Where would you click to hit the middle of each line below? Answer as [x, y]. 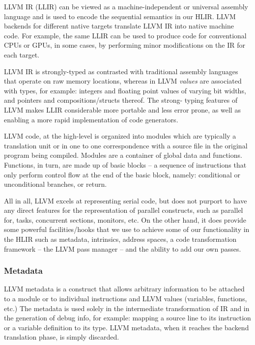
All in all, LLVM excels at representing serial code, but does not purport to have [126, 200]
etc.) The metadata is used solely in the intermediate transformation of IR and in [127, 308]
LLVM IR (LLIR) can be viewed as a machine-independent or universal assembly [126, 6]
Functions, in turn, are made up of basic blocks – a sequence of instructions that [125, 164]
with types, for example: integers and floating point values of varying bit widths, [125, 90]
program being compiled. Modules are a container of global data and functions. [123, 155]
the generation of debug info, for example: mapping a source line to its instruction [127, 318]
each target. [22, 54]
